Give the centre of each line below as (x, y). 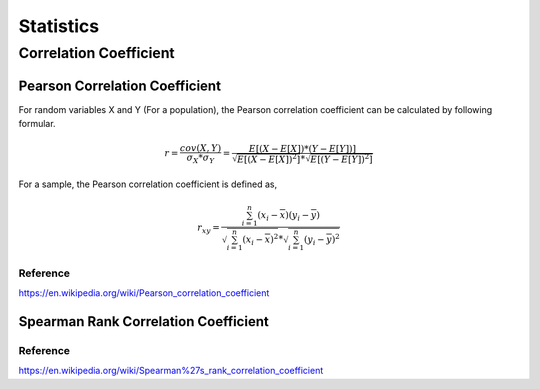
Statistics (59, 26)
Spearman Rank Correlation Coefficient (143, 321)
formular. (37, 124)
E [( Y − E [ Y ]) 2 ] (342, 158)
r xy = (208, 228)
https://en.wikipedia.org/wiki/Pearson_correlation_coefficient (144, 293)
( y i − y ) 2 (321, 240)
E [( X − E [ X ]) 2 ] (268, 158)
